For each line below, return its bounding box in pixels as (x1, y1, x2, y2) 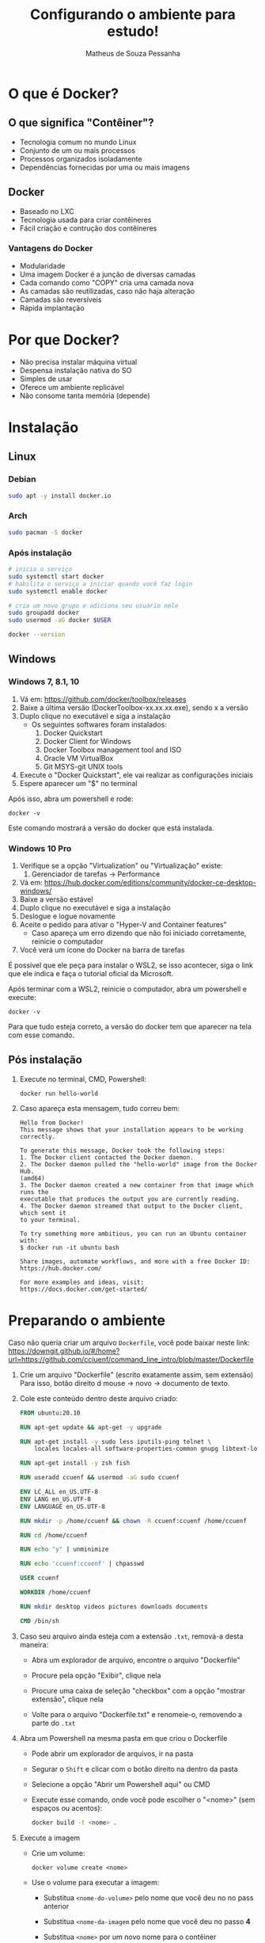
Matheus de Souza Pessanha (85, 48, 180, 58)
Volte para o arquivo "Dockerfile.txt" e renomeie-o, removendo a (31, 1709, 243, 1719)
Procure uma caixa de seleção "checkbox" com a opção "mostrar (31, 1685, 246, 1695)
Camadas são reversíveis (19, 295, 102, 304)
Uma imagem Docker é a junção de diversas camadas (19, 269, 196, 279)
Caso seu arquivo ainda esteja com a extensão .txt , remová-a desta (19, 1631, 244, 1641)
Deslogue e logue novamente (19, 911, 116, 921)
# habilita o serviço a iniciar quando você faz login (8, 580, 193, 588)
